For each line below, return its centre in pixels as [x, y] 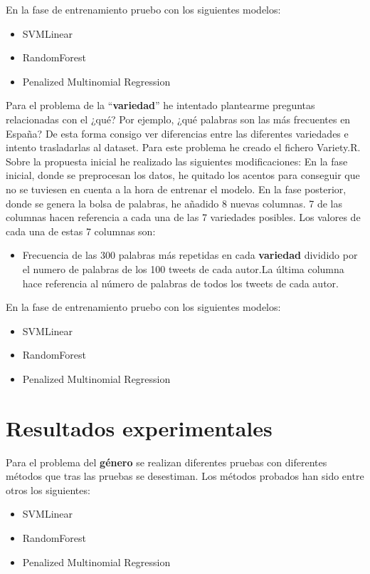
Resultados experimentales [139, 427]
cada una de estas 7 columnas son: [81, 231]
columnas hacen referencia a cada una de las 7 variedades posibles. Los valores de [183, 217]
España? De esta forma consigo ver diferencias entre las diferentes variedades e [177, 133]
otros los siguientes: [48, 490]
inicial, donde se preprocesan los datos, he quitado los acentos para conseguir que [183, 175]
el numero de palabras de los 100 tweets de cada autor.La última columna [183, 268]
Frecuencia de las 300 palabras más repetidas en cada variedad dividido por [190, 255]
